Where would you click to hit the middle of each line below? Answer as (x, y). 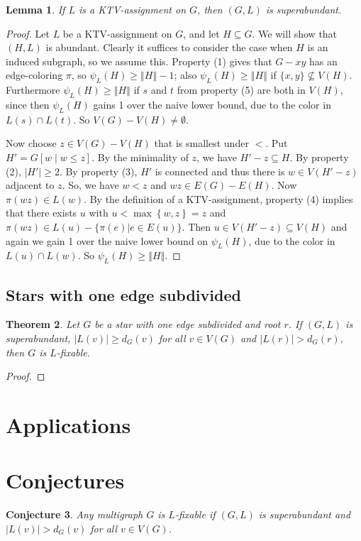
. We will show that (295, 33)
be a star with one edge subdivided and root (188, 324)
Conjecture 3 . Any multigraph (74, 514)
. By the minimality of (140, 157)
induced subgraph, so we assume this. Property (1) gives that (139, 61)
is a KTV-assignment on (132, 9)
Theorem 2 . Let (43, 324)
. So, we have (90, 185)
